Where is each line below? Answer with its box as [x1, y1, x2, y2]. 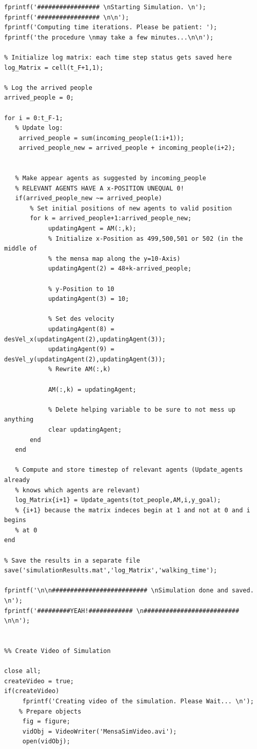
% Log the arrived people [4, 84, 92, 91]
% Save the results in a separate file [4, 556, 140, 564]
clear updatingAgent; [48, 426, 122, 433]
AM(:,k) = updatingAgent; [48, 386, 136, 393]
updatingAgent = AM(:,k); [48, 225, 136, 233]
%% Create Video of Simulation [4, 647, 111, 655]
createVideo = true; [4, 677, 74, 685]
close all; [4, 667, 41, 675]
